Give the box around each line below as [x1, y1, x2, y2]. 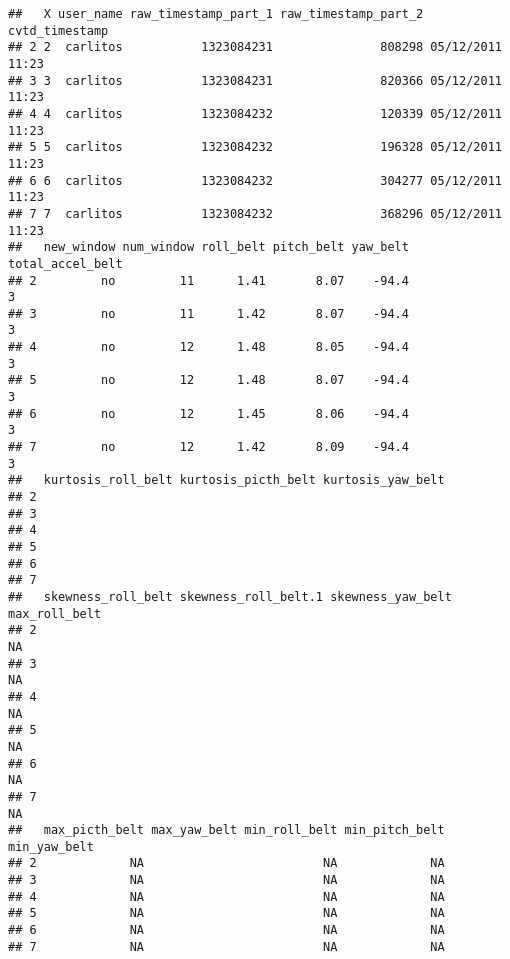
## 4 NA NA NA [8, 889, 445, 904]
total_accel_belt [8, 256, 123, 271]
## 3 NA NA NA [8, 873, 445, 888]
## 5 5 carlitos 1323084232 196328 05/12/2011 [8, 140, 502, 155]
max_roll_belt [8, 606, 102, 621]
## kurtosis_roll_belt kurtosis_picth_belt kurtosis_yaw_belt [8, 473, 445, 488]
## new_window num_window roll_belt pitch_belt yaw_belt [8, 240, 409, 255]
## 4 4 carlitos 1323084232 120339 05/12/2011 [8, 106, 502, 121]
